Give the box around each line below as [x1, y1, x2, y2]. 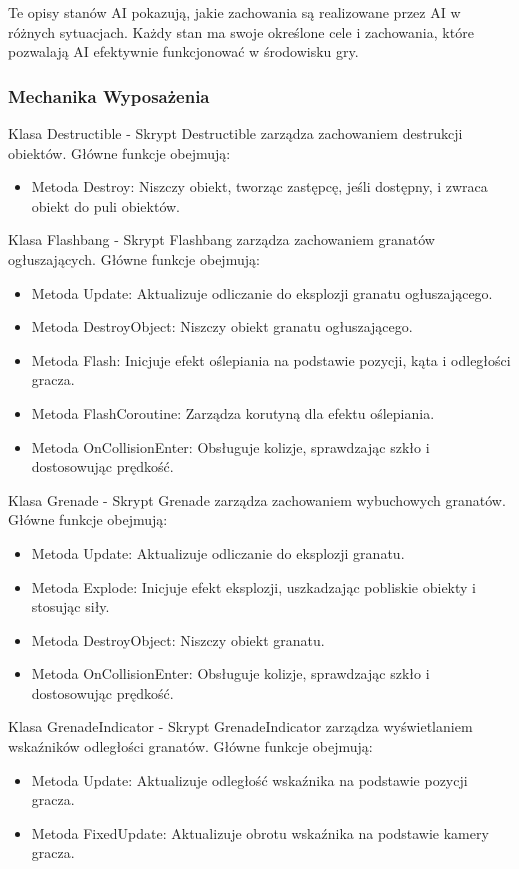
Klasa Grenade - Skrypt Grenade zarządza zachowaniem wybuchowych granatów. [8, 489, 506, 510]
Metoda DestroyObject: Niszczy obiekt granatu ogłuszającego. [31, 316, 413, 337]
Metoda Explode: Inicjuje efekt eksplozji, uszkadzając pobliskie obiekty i [31, 576, 476, 597]
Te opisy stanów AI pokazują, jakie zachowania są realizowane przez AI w [8, 2, 461, 22]
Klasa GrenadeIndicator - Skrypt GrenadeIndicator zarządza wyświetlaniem [8, 716, 473, 737]
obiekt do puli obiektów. [31, 195, 180, 216]
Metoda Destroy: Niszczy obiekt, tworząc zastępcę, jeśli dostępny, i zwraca [31, 176, 488, 197]
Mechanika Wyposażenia [8, 83, 210, 108]
